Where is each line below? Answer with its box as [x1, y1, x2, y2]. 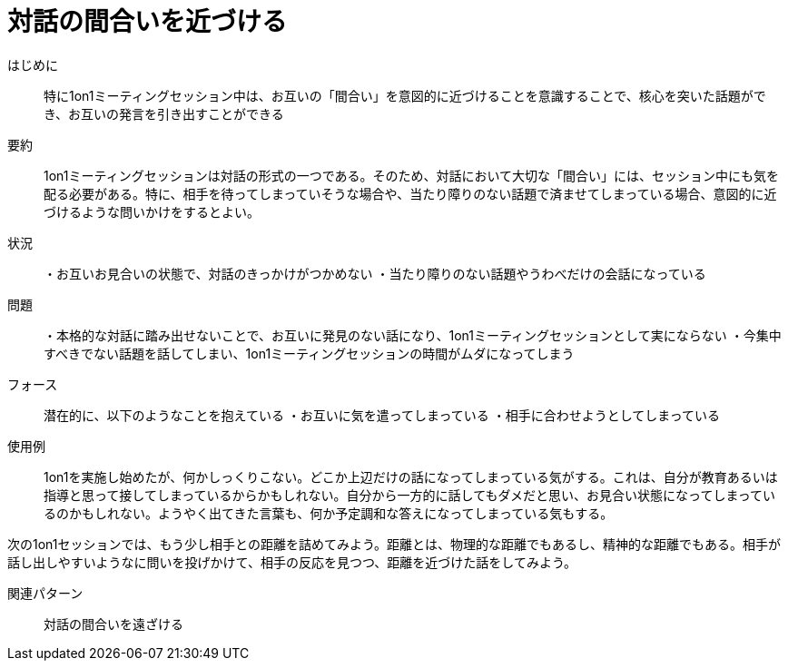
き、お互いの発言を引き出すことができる [44, 105, 284, 122]
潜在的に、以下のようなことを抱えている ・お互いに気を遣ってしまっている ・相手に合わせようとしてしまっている [44, 407, 721, 423]
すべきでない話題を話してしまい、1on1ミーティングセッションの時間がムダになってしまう [44, 345, 575, 361]
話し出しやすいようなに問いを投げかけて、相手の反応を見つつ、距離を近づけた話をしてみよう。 [7, 554, 577, 570]
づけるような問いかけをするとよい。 [44, 203, 260, 220]
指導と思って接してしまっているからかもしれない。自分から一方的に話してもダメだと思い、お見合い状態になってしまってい [44, 486, 776, 503]
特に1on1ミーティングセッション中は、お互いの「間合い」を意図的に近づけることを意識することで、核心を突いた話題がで [44, 87, 766, 103]
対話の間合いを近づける [7, 6, 288, 37]
